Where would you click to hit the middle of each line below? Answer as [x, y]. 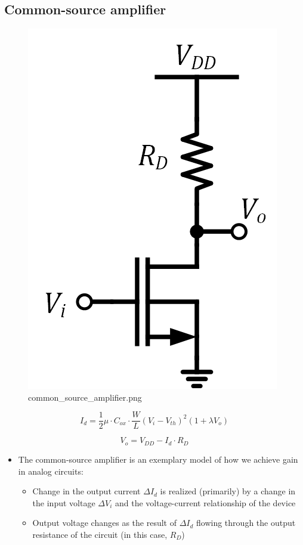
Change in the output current [86, 491]
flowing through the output [246, 523]
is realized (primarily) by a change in [228, 491]
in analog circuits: [51, 471]
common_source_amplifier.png [85, 397]
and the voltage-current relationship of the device [205, 502]
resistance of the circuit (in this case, [100, 534]
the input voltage [64, 502]
